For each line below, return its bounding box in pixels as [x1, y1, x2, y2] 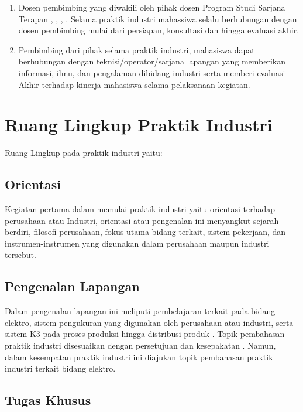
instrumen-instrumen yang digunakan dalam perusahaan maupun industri [5, 237, 270, 249]
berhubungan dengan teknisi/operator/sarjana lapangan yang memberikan [18, 55, 286, 67]
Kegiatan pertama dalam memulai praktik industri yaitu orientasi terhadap [5, 203, 276, 215]
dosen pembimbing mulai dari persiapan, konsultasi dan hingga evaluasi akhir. [18, 24, 299, 36]
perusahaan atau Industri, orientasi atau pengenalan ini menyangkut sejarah [5, 214, 279, 226]
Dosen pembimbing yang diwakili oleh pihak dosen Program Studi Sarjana [18, 1, 285, 13]
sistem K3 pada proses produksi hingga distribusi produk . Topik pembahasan [5, 328, 285, 340]
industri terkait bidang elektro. [5, 362, 116, 374]
